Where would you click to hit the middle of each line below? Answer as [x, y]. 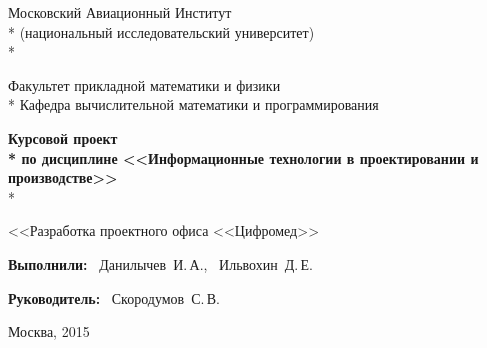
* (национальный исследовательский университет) [161, 31]
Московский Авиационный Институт [120, 12]
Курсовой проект [63, 137]
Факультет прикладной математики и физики [144, 84]
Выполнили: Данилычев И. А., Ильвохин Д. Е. [160, 263]
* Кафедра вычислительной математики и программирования [193, 104]
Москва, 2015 [49, 331]
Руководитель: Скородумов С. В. [114, 297]
